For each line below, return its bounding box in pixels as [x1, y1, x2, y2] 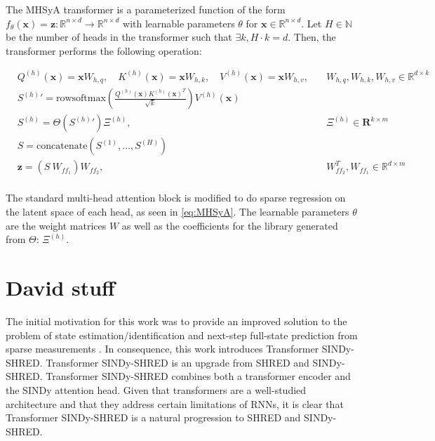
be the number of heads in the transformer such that [6, 29, 232, 44]
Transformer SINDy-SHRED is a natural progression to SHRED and [6, 410, 301, 425]
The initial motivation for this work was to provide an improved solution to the [6, 313, 347, 328]
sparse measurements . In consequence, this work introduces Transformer [6, 341, 319, 356]
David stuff [6, 273, 115, 302]
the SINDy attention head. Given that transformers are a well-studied [6, 382, 307, 397]
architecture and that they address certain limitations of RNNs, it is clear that [6, 396, 344, 411]
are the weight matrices [6, 218, 107, 232]
